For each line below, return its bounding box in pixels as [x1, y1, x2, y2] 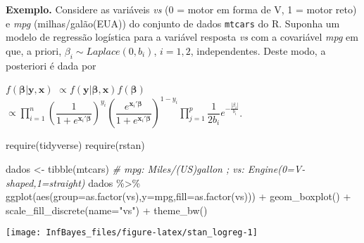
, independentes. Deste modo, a [190, 43, 326, 58]
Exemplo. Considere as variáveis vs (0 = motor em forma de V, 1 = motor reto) [6, 2, 357, 16]
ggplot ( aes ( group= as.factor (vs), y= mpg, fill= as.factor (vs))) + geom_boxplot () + [6, 189, 351, 204]
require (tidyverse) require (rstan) [6, 138, 145, 152]
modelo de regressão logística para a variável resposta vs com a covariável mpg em [6, 29, 358, 44]
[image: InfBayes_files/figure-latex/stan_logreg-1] [6, 228, 258, 238]
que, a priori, [6, 43, 62, 58]
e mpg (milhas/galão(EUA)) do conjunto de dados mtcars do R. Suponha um [6, 15, 340, 30]
